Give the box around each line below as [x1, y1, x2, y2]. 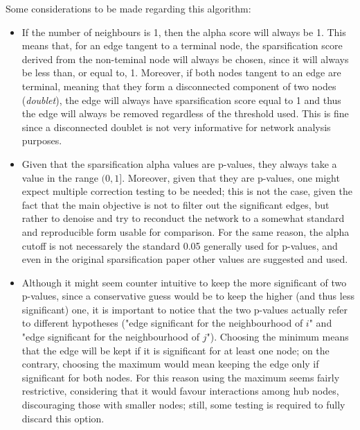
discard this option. [21, 411, 105, 425]
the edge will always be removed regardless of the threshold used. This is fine [21, 106, 349, 121]
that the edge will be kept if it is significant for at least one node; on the [21, 343, 330, 357]
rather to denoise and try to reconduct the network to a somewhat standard [21, 211, 345, 225]
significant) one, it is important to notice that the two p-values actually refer [21, 302, 348, 316]
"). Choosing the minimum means [206, 329, 349, 344]
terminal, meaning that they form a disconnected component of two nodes [21, 78, 336, 93]
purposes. [21, 133, 62, 148]
